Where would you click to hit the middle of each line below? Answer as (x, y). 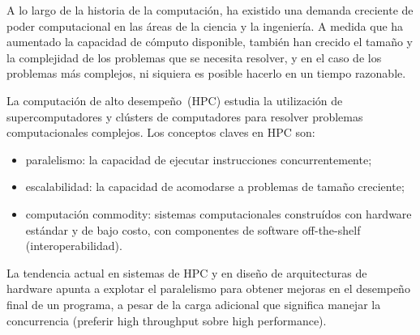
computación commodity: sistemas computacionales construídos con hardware (219, 213)
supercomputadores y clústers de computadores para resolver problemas (185, 116)
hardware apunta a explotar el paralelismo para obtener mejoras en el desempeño (208, 288)
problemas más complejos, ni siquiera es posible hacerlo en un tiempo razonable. (206, 73)
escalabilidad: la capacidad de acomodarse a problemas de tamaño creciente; (215, 187)
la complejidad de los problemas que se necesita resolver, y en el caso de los (194, 57)
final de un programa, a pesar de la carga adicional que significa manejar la (194, 304)
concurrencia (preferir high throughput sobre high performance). (167, 320)
